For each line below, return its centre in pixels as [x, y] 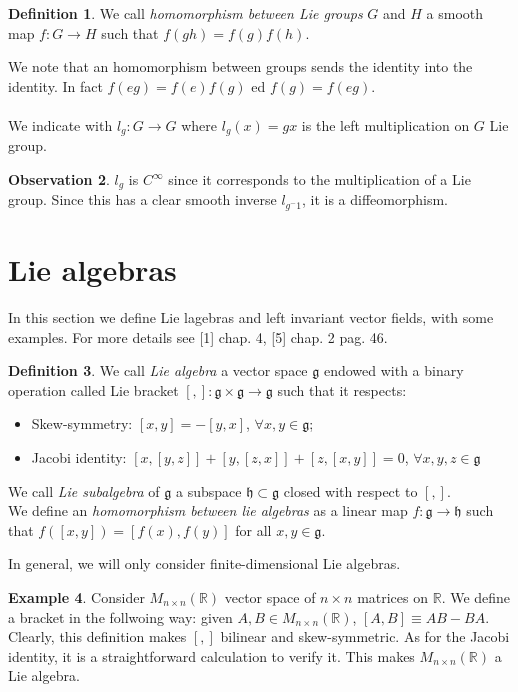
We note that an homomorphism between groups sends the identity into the [240, 66]
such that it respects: [342, 389]
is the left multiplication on [385, 124]
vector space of [270, 596]
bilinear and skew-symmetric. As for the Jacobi [365, 636]
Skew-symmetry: [82, 423]
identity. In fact [55, 85]
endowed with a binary [393, 370]
